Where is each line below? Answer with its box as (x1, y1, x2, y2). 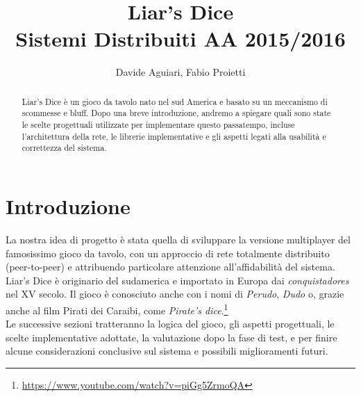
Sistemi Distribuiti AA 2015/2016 (15, 24, 346, 53)
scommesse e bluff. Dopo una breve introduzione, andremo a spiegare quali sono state (22, 107, 331, 119)
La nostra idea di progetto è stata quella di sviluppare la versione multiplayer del (6, 232, 351, 246)
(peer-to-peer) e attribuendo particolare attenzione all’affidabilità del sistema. (6, 259, 335, 274)
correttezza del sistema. (22, 142, 107, 154)
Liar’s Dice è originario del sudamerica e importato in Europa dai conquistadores (6, 273, 349, 287)
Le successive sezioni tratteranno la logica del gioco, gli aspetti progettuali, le (6, 316, 335, 331)
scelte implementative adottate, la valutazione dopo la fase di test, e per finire (6, 330, 337, 344)
